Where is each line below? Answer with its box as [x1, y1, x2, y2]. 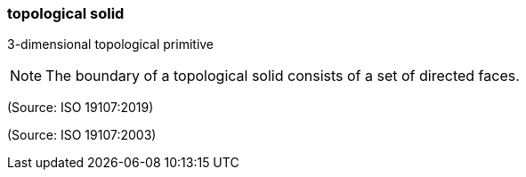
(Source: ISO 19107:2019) [7, 100, 154, 116]
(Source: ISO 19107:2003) [7, 127, 157, 143]
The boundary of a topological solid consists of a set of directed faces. [45, 67, 520, 85]
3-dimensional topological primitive [7, 36, 214, 52]
